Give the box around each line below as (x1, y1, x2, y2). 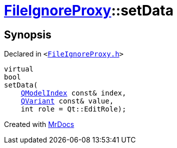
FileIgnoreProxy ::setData (4, 2, 173, 19)
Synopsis (4, 28, 51, 41)
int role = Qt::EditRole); (20, 105, 126, 113)
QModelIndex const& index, (20, 89, 126, 97)
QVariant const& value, (20, 97, 114, 105)
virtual (4, 65, 34, 73)
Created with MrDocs (4, 120, 74, 129)
